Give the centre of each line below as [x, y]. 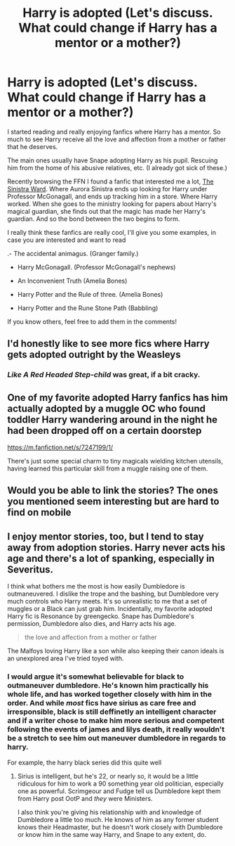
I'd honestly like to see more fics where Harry [108, 344]
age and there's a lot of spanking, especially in [111, 558]
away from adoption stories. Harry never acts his [116, 547]
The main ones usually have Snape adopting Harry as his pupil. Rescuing [113, 160]
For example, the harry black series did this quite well [85, 762]
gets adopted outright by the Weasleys [94, 355]
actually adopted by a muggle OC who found [106, 408]
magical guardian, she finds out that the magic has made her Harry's [106, 211]
